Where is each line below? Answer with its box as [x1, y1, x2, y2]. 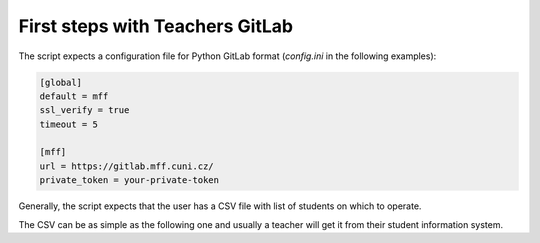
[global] [39, 76, 83, 88]
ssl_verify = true [39, 105, 130, 116]
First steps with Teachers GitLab [18, 15, 294, 37]
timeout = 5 [39, 118, 99, 130]
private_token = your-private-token [39, 175, 220, 186]
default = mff [39, 90, 109, 102]
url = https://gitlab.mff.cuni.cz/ [39, 160, 214, 172]
